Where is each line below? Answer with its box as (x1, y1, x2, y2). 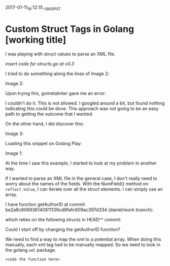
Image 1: (5, 150, 23, 156)
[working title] (5, 34, 66, 45)
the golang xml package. (5, 247, 57, 253)
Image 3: (5, 130, 24, 137)
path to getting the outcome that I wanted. (5, 111, 93, 117)
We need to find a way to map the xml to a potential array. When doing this (5, 236, 161, 242)
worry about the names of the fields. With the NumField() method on (5, 180, 149, 187)
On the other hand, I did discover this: (5, 120, 84, 126)
